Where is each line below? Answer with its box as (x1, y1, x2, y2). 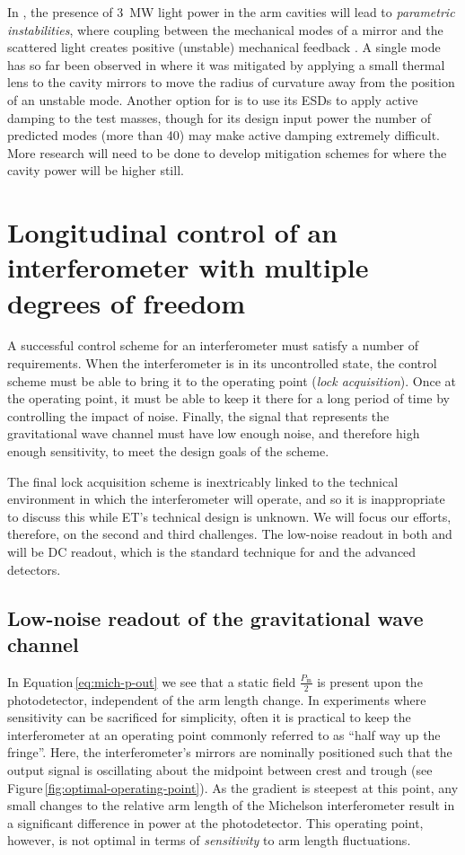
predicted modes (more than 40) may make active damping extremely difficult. (7, 126, 440, 145)
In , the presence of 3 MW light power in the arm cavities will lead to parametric (7, 3, 455, 21)
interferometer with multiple (7, 249, 369, 286)
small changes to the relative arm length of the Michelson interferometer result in (7, 796, 455, 815)
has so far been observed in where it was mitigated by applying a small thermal (7, 55, 445, 74)
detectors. (7, 560, 61, 578)
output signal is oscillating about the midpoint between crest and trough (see (7, 760, 433, 779)
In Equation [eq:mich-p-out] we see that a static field (7, 672, 296, 691)
